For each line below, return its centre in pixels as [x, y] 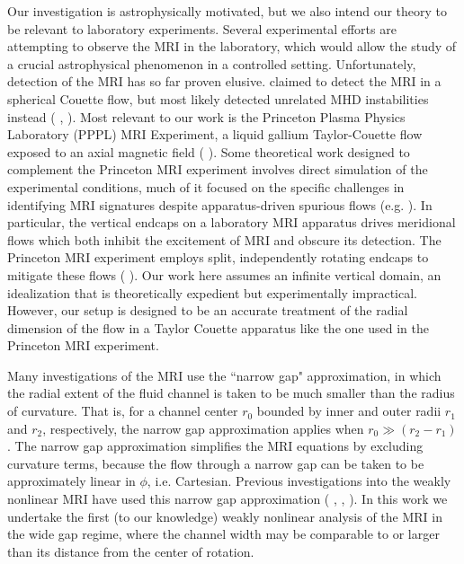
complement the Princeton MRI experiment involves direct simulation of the [218, 169]
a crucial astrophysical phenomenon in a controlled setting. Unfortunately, [212, 63]
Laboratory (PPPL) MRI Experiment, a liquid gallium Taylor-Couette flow [215, 134]
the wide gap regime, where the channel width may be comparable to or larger [223, 534]
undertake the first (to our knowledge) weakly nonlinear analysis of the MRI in [225, 516]
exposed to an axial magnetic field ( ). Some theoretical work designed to [209, 151]
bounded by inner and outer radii [349, 411]
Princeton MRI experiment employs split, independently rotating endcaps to [218, 257]
